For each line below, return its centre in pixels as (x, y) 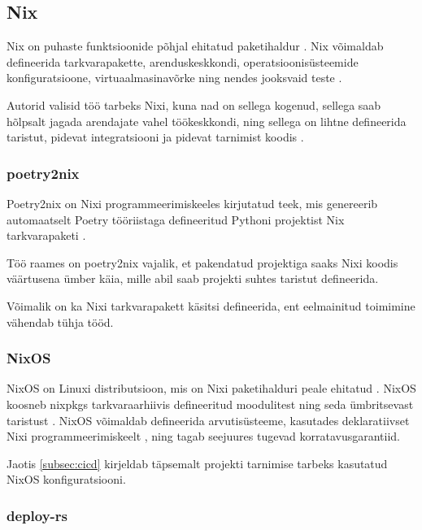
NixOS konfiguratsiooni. (66, 479)
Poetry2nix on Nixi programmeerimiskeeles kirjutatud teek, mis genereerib (192, 203)
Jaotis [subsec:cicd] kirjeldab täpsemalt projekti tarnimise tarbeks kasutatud (197, 463)
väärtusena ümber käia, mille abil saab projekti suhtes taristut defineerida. (193, 278)
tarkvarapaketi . (46, 235)
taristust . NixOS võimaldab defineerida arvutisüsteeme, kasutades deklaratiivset (208, 420)
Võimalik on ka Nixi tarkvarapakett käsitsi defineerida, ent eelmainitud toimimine (211, 305)
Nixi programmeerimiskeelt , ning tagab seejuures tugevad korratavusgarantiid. (204, 436)
